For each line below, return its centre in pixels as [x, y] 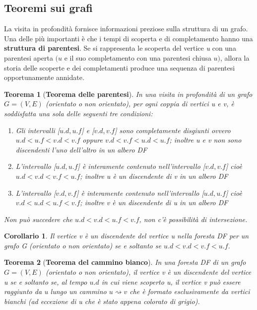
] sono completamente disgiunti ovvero [173, 130]
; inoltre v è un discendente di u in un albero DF [154, 202]
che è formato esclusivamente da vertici [190, 291]
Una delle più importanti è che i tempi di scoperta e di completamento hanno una [128, 38]
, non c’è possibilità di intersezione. [193, 219]
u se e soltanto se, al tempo [46, 281]
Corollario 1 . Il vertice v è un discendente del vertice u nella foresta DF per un [127, 236]
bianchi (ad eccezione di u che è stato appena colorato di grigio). [102, 301]
